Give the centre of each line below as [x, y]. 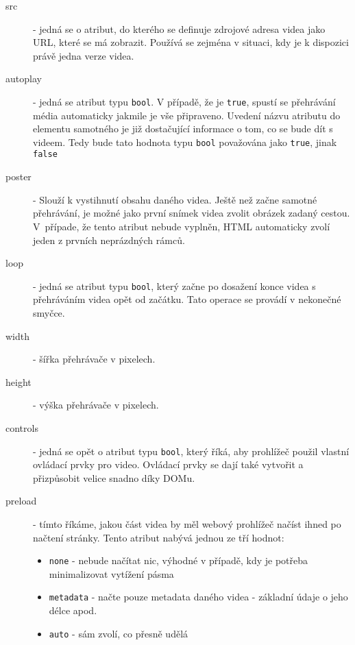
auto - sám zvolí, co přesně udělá [119, 633]
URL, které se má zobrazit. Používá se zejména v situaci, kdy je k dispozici [191, 42]
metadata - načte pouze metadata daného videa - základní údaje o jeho [198, 597]
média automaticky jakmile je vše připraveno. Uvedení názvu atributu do [187, 115]
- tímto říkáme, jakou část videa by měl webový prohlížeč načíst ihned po [187, 523]
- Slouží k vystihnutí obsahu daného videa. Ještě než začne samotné [175, 199]
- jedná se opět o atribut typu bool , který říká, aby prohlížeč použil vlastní [191, 451]
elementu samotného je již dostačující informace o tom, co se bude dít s [183, 129]
